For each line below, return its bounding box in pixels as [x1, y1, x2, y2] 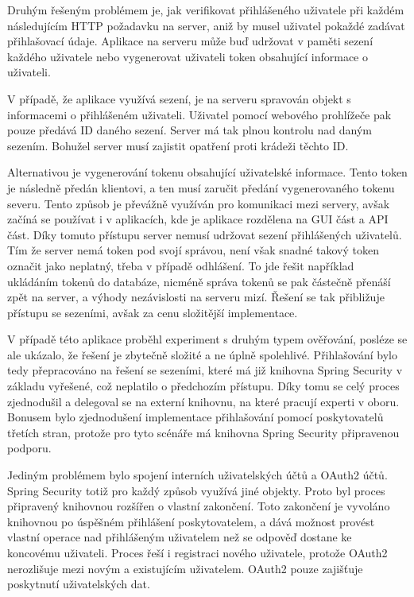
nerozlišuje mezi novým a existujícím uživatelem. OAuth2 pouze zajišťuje [7, 560, 363, 576]
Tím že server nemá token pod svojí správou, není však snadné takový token [7, 242, 379, 258]
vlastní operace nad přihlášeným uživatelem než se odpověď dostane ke [7, 529, 352, 545]
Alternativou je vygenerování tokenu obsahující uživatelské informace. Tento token [7, 164, 408, 180]
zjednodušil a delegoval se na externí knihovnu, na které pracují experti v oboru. [7, 393, 400, 409]
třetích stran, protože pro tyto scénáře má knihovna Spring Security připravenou [7, 424, 400, 440]
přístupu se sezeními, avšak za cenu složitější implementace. [7, 304, 298, 320]
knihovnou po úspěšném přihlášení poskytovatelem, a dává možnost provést [7, 513, 375, 529]
